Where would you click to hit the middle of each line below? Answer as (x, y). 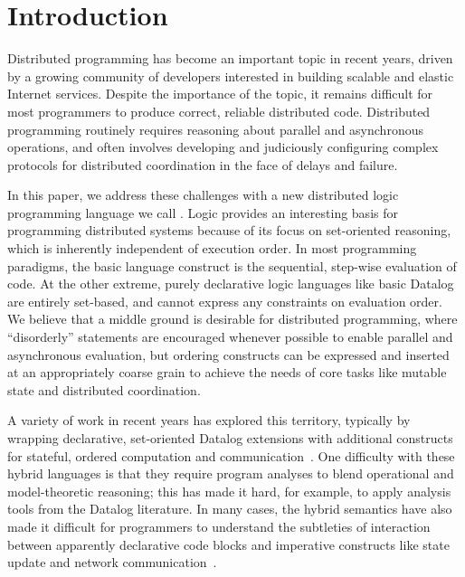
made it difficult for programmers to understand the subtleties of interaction (219, 526)
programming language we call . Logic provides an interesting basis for (203, 212)
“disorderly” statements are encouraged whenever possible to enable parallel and (230, 337)
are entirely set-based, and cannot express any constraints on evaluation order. (225, 301)
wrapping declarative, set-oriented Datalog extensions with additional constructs (230, 438)
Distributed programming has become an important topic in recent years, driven (230, 58)
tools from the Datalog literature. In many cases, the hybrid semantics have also (230, 509)
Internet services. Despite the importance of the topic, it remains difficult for (220, 94)
